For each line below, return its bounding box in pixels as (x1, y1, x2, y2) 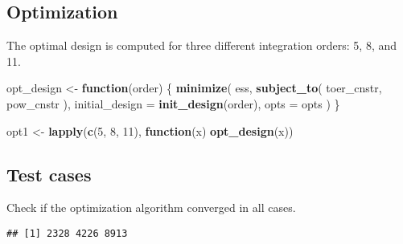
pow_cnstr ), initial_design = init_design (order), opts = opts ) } (6, 95, 340, 112)
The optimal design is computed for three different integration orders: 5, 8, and (6, 37, 397, 54)
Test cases (6, 161, 92, 186)
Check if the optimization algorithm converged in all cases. (6, 199, 296, 216)
